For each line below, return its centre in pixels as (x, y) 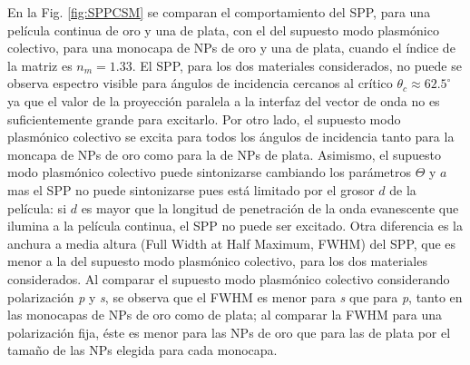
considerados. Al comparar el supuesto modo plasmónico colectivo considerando (229, 278)
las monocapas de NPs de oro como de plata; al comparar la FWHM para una (225, 315)
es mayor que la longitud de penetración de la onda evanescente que (270, 207)
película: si (37, 207)
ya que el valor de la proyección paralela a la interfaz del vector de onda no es (224, 100)
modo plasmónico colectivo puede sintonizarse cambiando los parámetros (209, 172)
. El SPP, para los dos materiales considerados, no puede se (297, 65)
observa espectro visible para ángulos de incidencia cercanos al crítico (200, 83)
